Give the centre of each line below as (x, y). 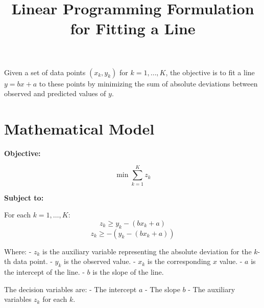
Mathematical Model (79, 128)
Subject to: (24, 197)
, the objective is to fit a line (210, 72)
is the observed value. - (100, 261)
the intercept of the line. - (44, 271)
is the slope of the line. (128, 271)
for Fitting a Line (133, 28)
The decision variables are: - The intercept (70, 289)
